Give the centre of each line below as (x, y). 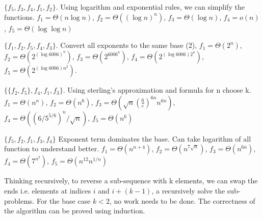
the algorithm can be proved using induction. (75, 211)
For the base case (63, 200)
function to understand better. (52, 148)
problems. (19, 200)
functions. (19, 17)
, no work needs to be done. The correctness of (182, 200)
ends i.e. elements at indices (48, 190)
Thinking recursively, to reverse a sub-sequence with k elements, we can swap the (131, 181)
